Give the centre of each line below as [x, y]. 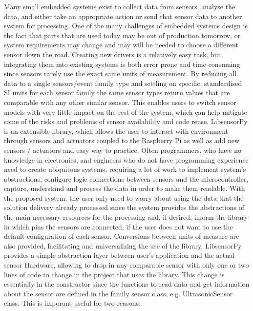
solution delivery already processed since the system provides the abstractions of [124, 207]
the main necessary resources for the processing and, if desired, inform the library [126, 217]
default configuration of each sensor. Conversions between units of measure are [122, 236]
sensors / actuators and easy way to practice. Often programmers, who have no [123, 150]
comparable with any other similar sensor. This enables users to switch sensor [120, 102]
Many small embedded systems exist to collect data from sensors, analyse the [120, 6]
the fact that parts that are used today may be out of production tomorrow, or [122, 35]
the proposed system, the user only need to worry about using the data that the [124, 197]
